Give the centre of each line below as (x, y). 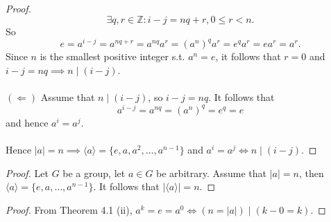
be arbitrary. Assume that (212, 173)
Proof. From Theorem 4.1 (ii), (69, 209)
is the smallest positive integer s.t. (112, 56)
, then (311, 173)
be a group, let (94, 173)
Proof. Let (27, 173)
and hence (27, 122)
